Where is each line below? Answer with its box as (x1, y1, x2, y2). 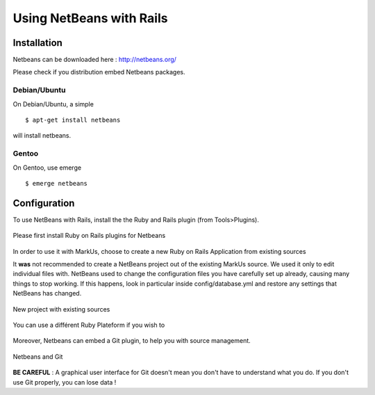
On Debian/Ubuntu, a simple (12, 99, 94, 108)
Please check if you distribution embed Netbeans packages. (12, 68, 185, 76)
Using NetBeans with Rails (12, 10, 168, 26)
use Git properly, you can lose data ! (12, 378, 117, 386)
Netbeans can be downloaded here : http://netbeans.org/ (12, 56, 177, 64)
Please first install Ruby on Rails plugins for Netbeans (12, 232, 166, 240)
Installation (12, 37, 62, 49)
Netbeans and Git (12, 352, 63, 361)
